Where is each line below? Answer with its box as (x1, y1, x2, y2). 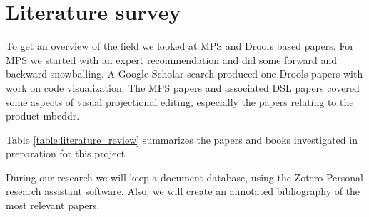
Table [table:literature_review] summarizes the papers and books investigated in (6, 132, 358, 147)
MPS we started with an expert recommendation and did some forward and (6, 52, 338, 67)
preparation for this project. (6, 146, 128, 161)
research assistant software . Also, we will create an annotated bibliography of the (6, 184, 360, 199)
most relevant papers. (6, 198, 100, 213)
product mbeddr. (6, 108, 80, 123)
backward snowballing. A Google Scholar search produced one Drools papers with (6, 66, 363, 81)
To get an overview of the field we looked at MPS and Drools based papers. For (6, 38, 354, 53)
